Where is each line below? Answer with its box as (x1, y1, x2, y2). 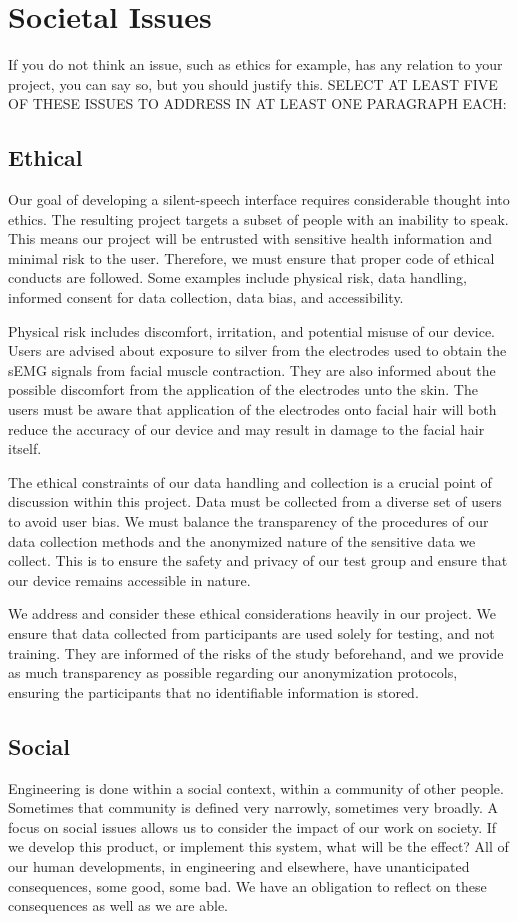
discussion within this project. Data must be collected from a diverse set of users (8, 491, 502, 512)
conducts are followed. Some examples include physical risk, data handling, (8, 267, 467, 288)
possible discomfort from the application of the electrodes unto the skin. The (8, 379, 478, 400)
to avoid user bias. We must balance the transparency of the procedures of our (8, 511, 489, 532)
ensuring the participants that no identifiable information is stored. (8, 681, 419, 702)
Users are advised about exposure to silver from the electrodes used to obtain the (8, 340, 507, 361)
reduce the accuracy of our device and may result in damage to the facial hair (8, 418, 485, 439)
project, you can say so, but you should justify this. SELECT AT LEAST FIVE (8, 73, 498, 94)
